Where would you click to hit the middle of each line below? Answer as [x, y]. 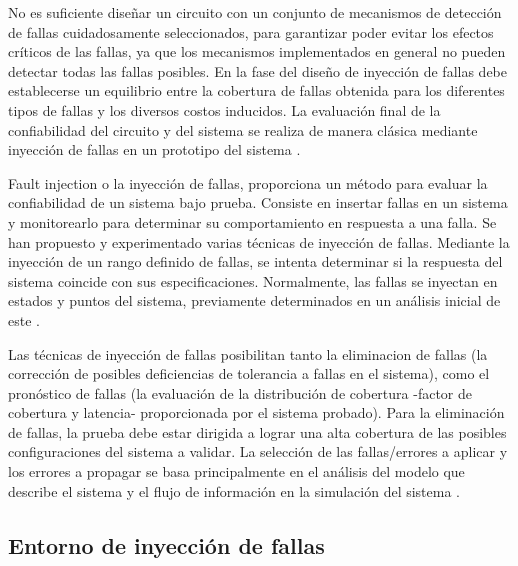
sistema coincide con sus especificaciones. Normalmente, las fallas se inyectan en [253, 280]
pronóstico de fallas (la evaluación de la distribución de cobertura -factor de [240, 392]
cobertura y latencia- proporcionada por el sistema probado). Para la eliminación [256, 412]
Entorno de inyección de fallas [166, 544]
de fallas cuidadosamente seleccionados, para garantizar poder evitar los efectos [251, 31]
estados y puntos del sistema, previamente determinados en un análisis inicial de [254, 300]
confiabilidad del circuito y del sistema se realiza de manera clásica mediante [243, 129]
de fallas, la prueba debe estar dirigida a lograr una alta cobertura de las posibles [257, 431]
